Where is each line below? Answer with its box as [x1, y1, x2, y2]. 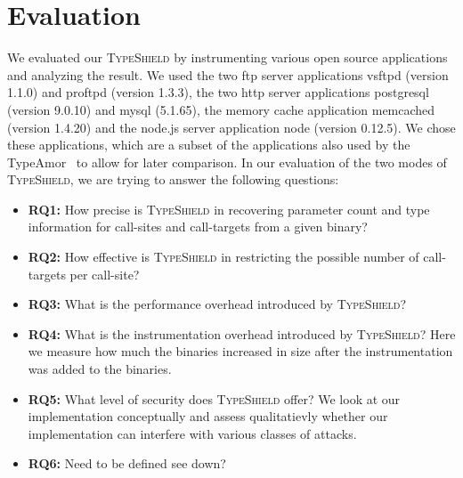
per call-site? [69, 264, 140, 283]
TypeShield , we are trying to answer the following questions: [7, 170, 339, 189]
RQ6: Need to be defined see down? [28, 454, 226, 473]
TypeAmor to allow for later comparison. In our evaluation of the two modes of [7, 152, 447, 171]
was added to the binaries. [28, 360, 172, 378]
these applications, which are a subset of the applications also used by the [7, 135, 410, 154]
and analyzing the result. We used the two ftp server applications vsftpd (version [7, 65, 449, 84]
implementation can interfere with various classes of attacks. [28, 424, 357, 442]
